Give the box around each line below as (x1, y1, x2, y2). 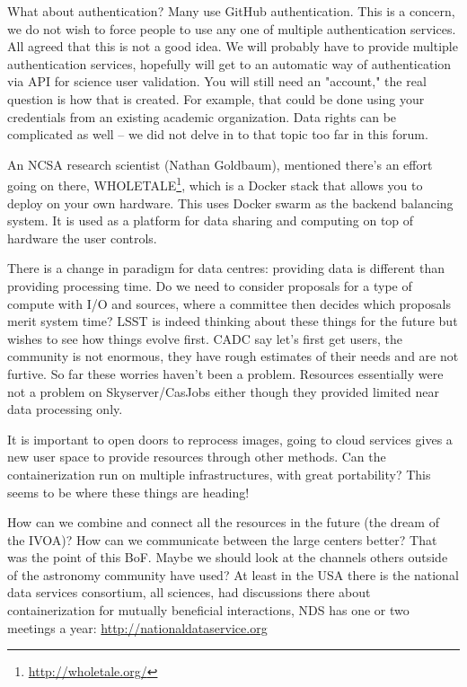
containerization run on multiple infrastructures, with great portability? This (7, 464, 431, 483)
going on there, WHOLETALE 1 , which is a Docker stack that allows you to (7, 173, 423, 194)
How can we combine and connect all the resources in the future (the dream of (7, 513, 439, 532)
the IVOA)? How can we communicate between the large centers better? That (7, 530, 437, 549)
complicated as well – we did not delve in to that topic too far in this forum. (7, 125, 428, 144)
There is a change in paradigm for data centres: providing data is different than (7, 259, 445, 277)
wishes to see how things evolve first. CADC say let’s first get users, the (7, 329, 403, 348)
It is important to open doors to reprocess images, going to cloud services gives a (7, 429, 453, 448)
